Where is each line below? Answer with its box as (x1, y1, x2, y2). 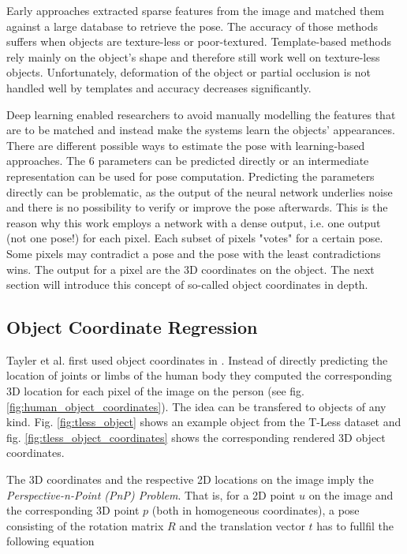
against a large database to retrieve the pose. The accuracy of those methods (6, 17, 379, 34)
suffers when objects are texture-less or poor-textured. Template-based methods (6, 33, 392, 50)
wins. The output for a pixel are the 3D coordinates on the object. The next (6, 260, 375, 277)
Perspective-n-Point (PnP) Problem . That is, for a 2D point (6, 486, 296, 503)
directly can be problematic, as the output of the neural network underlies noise (6, 183, 393, 200)
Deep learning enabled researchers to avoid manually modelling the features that (6, 106, 396, 122)
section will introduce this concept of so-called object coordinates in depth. (6, 276, 368, 293)
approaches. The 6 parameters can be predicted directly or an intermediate (6, 152, 369, 169)
